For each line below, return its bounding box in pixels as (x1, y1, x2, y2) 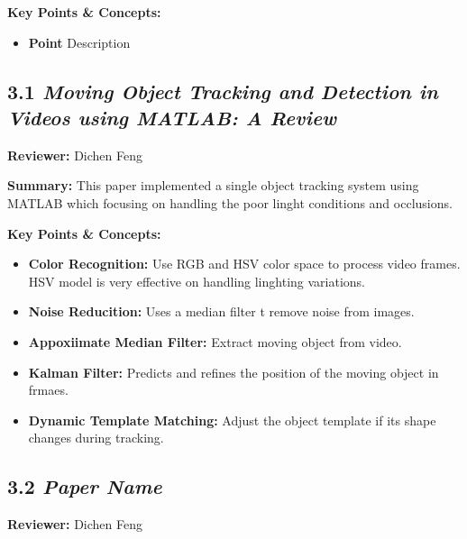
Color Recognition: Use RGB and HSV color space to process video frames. (28, 254, 461, 273)
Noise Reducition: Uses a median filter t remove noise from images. (28, 302, 415, 321)
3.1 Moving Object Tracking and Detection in (7, 77, 438, 105)
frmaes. (28, 380, 69, 399)
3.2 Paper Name (7, 472, 162, 500)
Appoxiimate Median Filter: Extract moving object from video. (28, 332, 402, 351)
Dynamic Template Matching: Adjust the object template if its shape (28, 410, 436, 429)
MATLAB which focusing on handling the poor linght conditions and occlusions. (7, 193, 453, 212)
